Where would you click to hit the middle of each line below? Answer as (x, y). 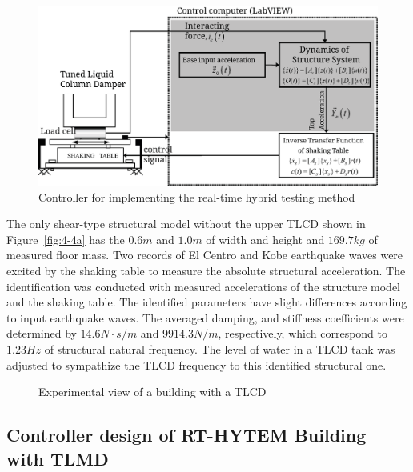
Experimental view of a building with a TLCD (152, 392)
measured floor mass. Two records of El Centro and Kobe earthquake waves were (205, 255)
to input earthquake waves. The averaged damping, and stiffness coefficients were (205, 317)
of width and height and (265, 239)
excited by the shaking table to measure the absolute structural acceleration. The (206, 270)
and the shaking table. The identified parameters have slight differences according (207, 302)
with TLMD (58, 458)
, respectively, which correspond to (303, 333)
